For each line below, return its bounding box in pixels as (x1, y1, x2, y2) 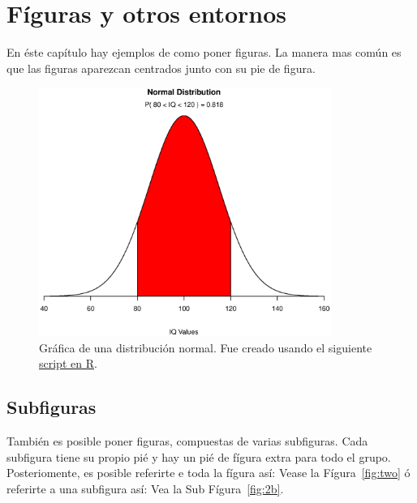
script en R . (39, 355, 97, 372)
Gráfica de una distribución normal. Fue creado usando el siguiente (39, 339, 372, 356)
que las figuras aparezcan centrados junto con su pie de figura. (6, 59, 316, 76)
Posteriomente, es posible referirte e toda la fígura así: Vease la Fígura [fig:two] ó (6, 464, 411, 481)
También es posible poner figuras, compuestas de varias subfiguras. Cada (6, 433, 368, 450)
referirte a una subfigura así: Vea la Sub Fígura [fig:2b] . (6, 480, 284, 497)
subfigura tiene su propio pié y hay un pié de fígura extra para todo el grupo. (6, 448, 391, 465)
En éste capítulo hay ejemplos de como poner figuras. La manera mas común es (6, 44, 402, 61)
